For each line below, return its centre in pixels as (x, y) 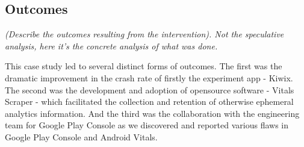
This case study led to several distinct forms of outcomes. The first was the (144, 66)
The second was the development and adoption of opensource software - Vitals (150, 89)
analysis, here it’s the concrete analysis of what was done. (111, 45)
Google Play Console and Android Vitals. (81, 136)
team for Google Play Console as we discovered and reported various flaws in (147, 125)
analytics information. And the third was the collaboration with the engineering (152, 113)
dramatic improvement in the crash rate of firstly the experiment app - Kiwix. (149, 77)
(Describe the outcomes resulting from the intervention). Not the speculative (144, 34)
